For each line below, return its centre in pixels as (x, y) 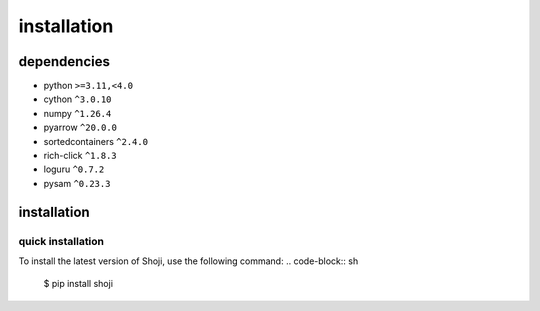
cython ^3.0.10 (77, 99)
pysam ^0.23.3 (77, 183)
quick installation (61, 241)
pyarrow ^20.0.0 (80, 127)
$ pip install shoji (78, 284)
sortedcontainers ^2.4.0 (96, 141)
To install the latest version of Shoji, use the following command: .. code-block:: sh (188, 261)
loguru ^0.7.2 (74, 169)
